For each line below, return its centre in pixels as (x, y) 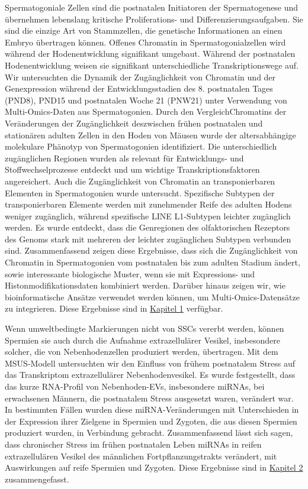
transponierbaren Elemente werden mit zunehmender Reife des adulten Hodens (148, 204)
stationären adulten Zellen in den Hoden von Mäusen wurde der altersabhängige (150, 135)
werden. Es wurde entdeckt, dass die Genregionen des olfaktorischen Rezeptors (147, 227)
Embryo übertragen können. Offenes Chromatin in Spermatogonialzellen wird (145, 42)
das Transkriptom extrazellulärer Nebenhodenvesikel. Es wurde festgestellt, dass (150, 375)
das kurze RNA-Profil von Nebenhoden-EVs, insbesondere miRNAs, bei (135, 386)
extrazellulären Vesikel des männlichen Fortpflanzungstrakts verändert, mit (141, 456)
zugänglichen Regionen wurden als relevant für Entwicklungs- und (124, 158)
